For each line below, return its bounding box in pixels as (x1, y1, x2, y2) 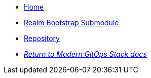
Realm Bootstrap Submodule (24, 18, 119, 27)
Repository (24, 34, 60, 43)
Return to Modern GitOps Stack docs (24, 50, 147, 58)
